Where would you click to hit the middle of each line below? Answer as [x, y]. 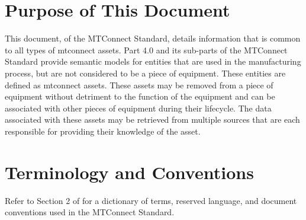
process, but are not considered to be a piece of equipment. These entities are [145, 73]
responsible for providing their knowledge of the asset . [103, 131]
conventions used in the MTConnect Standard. [90, 212]
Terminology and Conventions [129, 172]
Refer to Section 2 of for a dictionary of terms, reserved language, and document [151, 200]
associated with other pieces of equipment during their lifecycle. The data [138, 108]
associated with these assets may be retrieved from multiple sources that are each [152, 119]
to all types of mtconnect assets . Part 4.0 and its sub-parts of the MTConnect [146, 50]
